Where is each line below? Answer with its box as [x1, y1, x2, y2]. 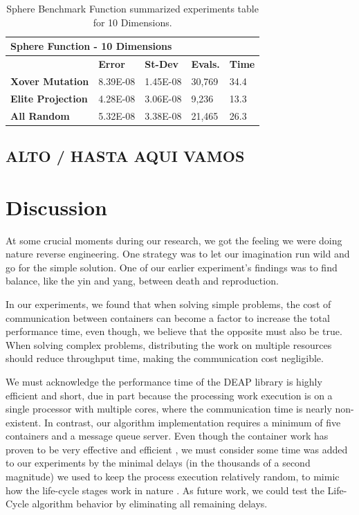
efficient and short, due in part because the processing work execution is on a [6, 388, 333, 402]
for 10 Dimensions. [93, 15, 172, 29]
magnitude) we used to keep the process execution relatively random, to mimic [6, 469, 340, 484]
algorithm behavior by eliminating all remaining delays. [32, 496, 268, 511]
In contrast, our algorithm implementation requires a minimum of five [44, 415, 341, 429]
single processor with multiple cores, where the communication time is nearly [6, 401, 332, 416]
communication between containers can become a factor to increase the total [6, 310, 330, 325]
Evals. [191, 57, 220, 71]
